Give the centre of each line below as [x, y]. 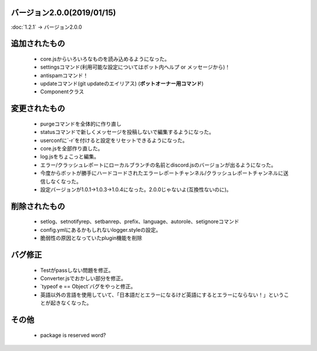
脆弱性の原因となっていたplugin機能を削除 [91, 238]
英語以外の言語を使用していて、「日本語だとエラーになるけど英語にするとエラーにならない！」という [162, 295]
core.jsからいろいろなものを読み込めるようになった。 [105, 59]
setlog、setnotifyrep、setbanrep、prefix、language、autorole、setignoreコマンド [140, 222]
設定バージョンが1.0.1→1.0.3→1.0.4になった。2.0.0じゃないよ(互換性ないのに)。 [136, 190]
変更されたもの [38, 109]
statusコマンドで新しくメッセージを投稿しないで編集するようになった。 [127, 132]
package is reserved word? [73, 335]
